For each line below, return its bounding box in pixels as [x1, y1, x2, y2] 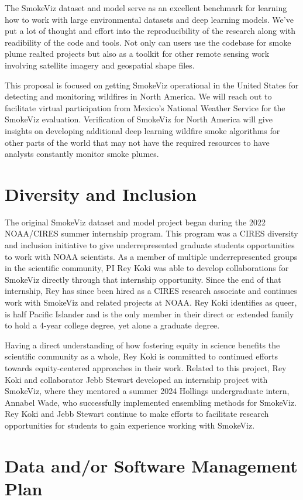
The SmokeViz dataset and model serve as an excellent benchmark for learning [5, 2, 287, 13]
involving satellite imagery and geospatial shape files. [5, 59, 195, 71]
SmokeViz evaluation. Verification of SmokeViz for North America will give [5, 113, 273, 125]
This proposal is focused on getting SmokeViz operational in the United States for [5, 78, 299, 91]
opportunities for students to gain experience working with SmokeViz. [5, 419, 255, 431]
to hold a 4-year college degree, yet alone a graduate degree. [5, 319, 220, 331]
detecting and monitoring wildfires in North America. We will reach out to [5, 90, 272, 102]
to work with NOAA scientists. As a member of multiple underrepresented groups [5, 250, 298, 262]
